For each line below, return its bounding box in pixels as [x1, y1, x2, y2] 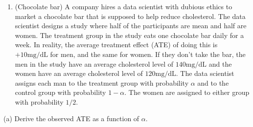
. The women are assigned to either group [124, 87, 250, 97]
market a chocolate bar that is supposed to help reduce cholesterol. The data [15, 11, 246, 21]
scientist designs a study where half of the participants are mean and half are [15, 20, 247, 31]
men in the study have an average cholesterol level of [15, 58, 174, 69]
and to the [197, 77, 229, 88]
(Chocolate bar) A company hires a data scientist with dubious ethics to [15, 1, 232, 11]
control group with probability [15, 87, 106, 97]
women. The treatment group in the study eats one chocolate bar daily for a [15, 30, 244, 40]
